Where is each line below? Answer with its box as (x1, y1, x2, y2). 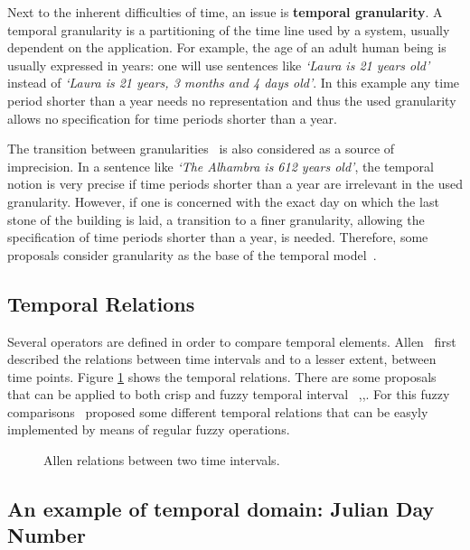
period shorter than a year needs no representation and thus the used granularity (7, 90, 456, 109)
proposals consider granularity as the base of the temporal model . (7, 245, 377, 264)
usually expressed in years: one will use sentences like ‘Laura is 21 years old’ (7, 55, 430, 74)
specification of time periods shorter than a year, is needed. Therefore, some (7, 228, 428, 247)
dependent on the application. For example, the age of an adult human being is (7, 38, 446, 57)
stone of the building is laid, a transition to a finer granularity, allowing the (7, 210, 425, 228)
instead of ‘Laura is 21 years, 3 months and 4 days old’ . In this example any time (7, 73, 460, 92)
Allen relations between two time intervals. (43, 451, 280, 470)
